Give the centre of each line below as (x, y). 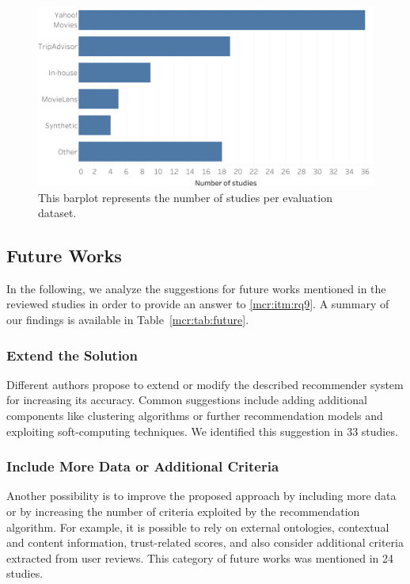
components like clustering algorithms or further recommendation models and (195, 416)
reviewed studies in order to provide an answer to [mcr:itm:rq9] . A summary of (198, 304)
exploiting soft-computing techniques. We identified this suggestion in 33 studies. (202, 431)
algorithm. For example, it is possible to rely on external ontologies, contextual (198, 527)
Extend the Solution (72, 355)
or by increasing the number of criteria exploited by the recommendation (183, 511)
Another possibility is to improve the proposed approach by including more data (201, 496)
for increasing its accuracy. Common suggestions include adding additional (187, 400)
